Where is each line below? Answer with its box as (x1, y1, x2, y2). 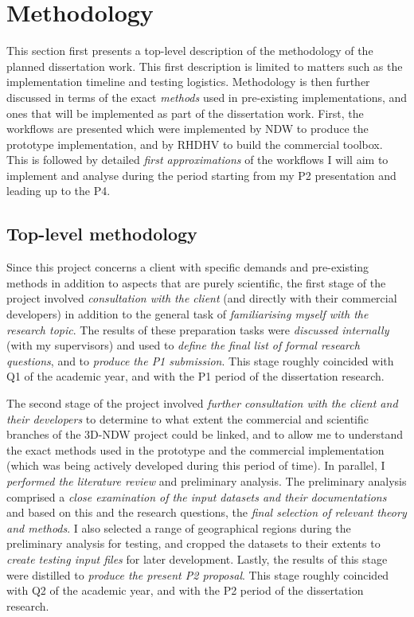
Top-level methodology (6, 221, 197, 246)
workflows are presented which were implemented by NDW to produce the (6, 120, 369, 137)
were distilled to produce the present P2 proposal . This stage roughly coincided (6, 566, 389, 583)
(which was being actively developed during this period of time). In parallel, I (6, 457, 385, 474)
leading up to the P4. (6, 182, 111, 199)
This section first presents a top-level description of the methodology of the (6, 42, 373, 59)
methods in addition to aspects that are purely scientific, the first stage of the (6, 274, 386, 291)
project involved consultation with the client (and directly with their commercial (6, 290, 397, 307)
